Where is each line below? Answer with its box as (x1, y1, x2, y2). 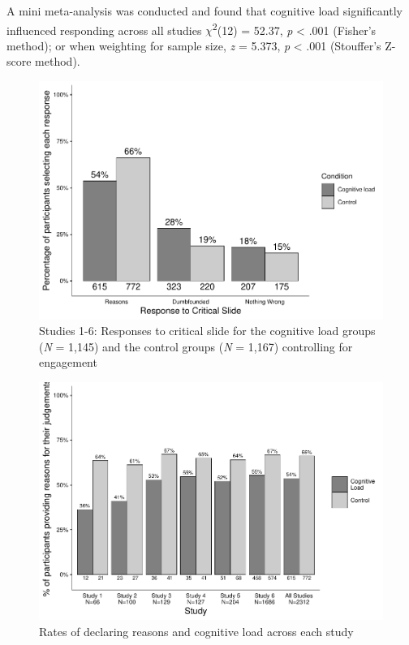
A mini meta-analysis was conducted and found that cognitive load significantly (6, 2, 403, 19)
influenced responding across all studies (6, 21, 202, 38)
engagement (39, 354, 97, 371)
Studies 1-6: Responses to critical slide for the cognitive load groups (39, 322, 376, 339)
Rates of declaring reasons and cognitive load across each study (39, 623, 354, 640)
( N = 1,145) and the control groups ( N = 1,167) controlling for (39, 338, 353, 355)
